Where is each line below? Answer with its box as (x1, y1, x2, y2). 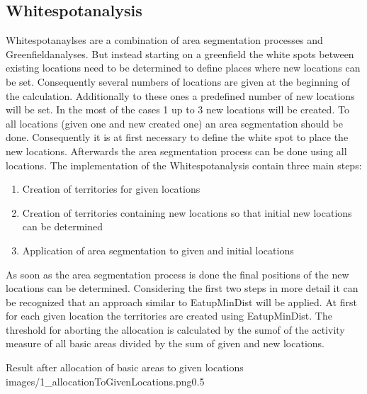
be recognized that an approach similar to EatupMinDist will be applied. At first (6, 294, 357, 309)
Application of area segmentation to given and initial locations (22, 242, 294, 257)
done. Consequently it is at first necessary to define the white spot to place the (6, 130, 349, 145)
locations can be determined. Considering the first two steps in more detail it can (6, 281, 358, 295)
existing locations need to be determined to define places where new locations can (6, 60, 361, 75)
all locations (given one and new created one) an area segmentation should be (6, 116, 343, 130)
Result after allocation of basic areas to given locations (6, 360, 244, 375)
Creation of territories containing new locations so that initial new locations (22, 205, 352, 220)
